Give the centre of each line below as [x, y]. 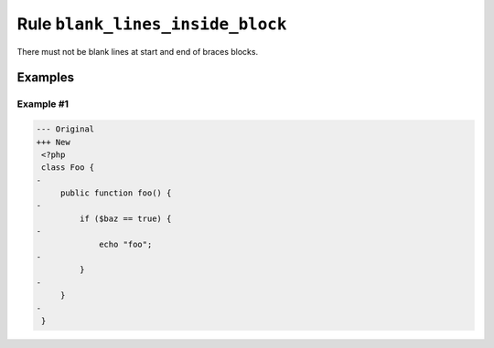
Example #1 [43, 104]
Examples [46, 78]
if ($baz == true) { [125, 218]
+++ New [53, 142]
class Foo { [68, 168]
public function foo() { [116, 193]
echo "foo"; [126, 244]
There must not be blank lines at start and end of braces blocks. [138, 51]
